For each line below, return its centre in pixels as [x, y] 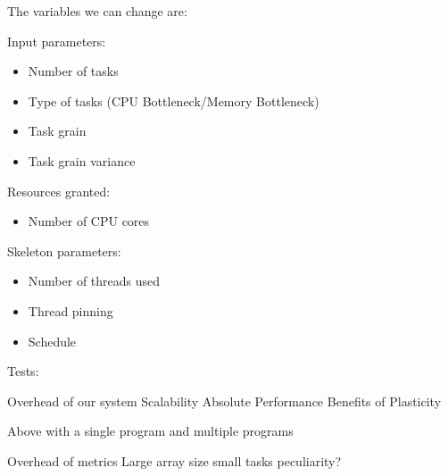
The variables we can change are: [97, 11]
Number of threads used [94, 281]
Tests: [23, 371]
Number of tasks [73, 71]
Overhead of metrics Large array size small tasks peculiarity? [174, 460]
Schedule [52, 341]
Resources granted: [59, 191]
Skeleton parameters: [64, 251]
